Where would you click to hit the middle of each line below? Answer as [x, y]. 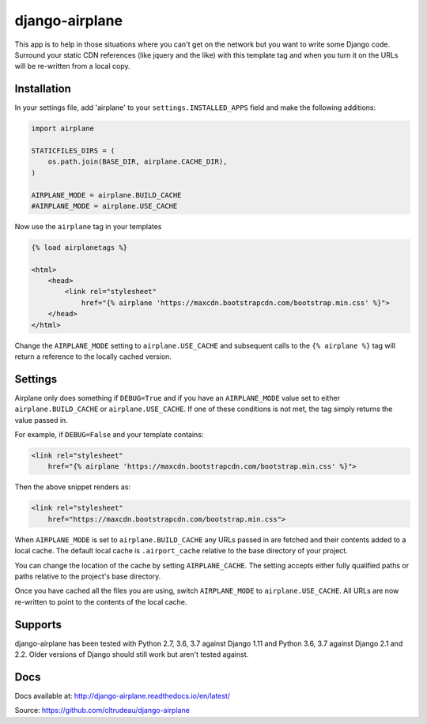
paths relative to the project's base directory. [88, 576]
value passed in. [42, 420]
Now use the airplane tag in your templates [88, 226]
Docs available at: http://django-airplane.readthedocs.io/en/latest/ [123, 696]
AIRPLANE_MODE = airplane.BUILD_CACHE [106, 195]
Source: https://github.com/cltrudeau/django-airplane [102, 711]
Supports [38, 624]
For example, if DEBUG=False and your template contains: [109, 435]
